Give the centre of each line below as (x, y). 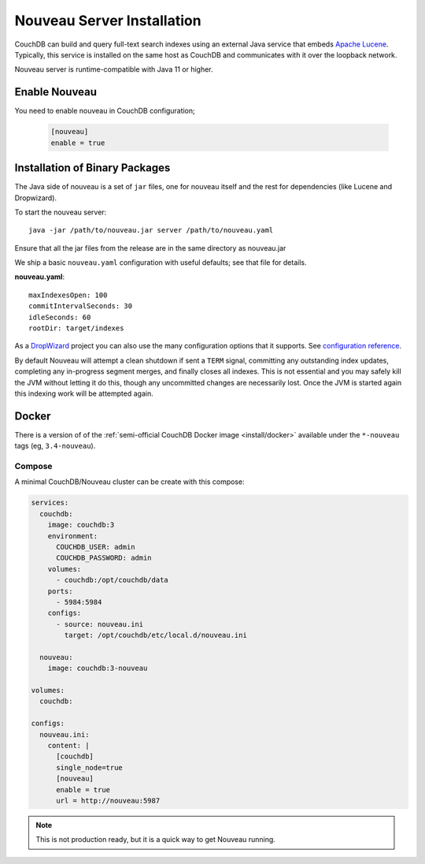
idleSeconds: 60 (60, 317)
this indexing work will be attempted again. (84, 393)
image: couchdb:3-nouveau (98, 668)
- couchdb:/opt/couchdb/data (112, 580)
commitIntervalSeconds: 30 (81, 306)
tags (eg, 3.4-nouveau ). (55, 446)
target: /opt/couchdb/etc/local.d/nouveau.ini (155, 635)
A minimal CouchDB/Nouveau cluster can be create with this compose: (129, 482)
